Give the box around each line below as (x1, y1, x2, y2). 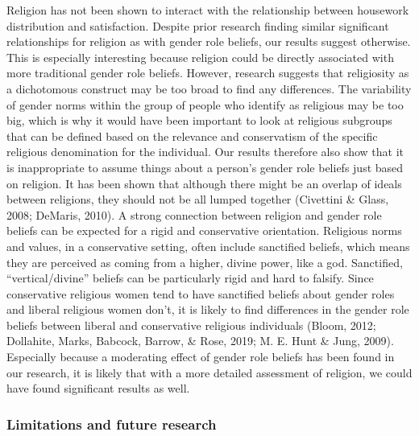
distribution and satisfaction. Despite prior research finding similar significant (6, 17, 389, 34)
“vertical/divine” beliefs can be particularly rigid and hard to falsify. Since (6, 269, 374, 286)
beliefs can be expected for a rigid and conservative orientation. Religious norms (6, 222, 402, 239)
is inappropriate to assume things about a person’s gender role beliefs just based (6, 158, 404, 175)
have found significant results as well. (6, 380, 190, 397)
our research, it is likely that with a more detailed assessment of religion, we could (6, 364, 413, 380)
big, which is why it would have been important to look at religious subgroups (6, 112, 392, 129)
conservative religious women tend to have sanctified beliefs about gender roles (6, 285, 395, 302)
